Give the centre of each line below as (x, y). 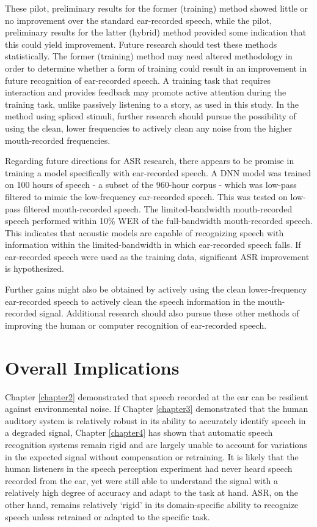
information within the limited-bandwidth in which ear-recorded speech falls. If (153, 245)
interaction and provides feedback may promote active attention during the (146, 92)
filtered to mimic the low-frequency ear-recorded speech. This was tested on (146, 196)
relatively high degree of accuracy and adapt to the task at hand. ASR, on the (151, 492)
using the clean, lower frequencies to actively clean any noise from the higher (149, 128)
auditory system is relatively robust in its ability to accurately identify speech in (155, 420)
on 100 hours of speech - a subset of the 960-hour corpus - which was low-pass (151, 185)
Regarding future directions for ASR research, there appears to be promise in (150, 161)
